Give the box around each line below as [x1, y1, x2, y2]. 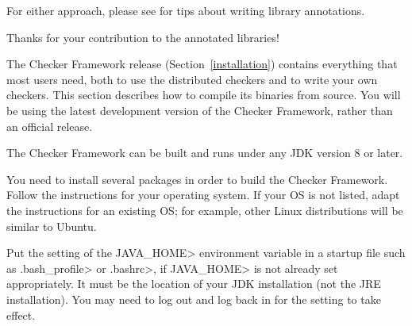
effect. [6, 306, 36, 323]
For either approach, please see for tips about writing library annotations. [6, 2, 365, 18]
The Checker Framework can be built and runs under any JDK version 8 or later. [6, 144, 403, 161]
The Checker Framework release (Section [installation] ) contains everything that [6, 56, 398, 72]
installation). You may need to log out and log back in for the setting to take [6, 290, 381, 307]
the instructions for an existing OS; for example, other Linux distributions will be [6, 201, 403, 218]
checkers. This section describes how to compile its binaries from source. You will [6, 86, 401, 103]
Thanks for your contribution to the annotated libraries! [6, 29, 279, 45]
